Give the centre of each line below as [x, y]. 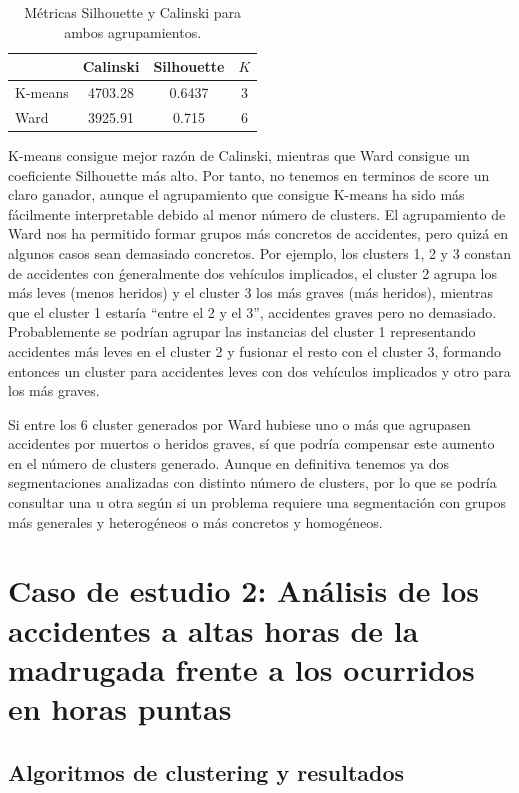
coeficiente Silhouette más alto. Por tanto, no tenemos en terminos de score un [249, 174]
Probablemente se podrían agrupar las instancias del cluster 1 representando [242, 331]
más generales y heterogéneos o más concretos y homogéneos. [195, 521]
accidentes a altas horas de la [213, 629]
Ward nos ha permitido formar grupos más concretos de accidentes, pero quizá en [258, 233]
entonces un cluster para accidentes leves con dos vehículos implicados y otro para [259, 370]
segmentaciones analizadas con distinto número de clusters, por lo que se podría [252, 482]
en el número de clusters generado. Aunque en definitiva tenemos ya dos [228, 462]
